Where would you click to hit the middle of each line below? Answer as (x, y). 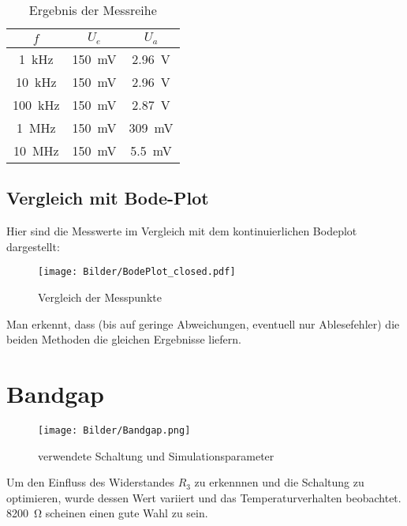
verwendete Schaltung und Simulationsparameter (156, 455)
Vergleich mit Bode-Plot (108, 198)
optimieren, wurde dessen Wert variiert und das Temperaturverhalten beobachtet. (204, 497)
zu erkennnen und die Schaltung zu (279, 482)
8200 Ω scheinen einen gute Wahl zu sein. (107, 513)
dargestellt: (33, 246)
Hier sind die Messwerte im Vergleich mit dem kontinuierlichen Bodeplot (182, 231)
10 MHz (36, 150)
